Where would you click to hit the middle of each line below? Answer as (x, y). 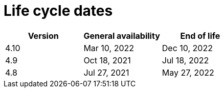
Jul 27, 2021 (106, 72)
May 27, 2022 (188, 72)
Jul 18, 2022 (185, 60)
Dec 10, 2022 (187, 48)
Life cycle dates (58, 11)
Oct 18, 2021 (107, 60)
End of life (200, 36)
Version (43, 36)
